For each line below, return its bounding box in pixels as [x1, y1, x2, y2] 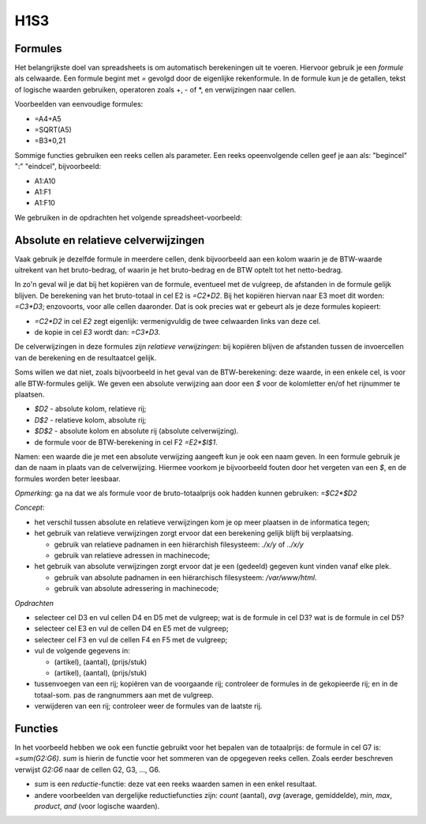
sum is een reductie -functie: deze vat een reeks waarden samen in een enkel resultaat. [34, 779, 317, 789]
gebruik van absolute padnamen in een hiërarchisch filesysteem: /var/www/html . [54, 573, 317, 582]
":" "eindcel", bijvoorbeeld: [14, 162, 102, 171]
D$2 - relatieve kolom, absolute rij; [34, 415, 147, 424]
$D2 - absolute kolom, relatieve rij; [34, 404, 147, 414]
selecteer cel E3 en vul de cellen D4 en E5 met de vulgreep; [34, 624, 229, 634]
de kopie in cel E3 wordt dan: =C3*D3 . [34, 328, 161, 337]
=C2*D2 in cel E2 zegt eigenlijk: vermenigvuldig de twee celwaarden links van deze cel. [34, 316, 321, 325]
